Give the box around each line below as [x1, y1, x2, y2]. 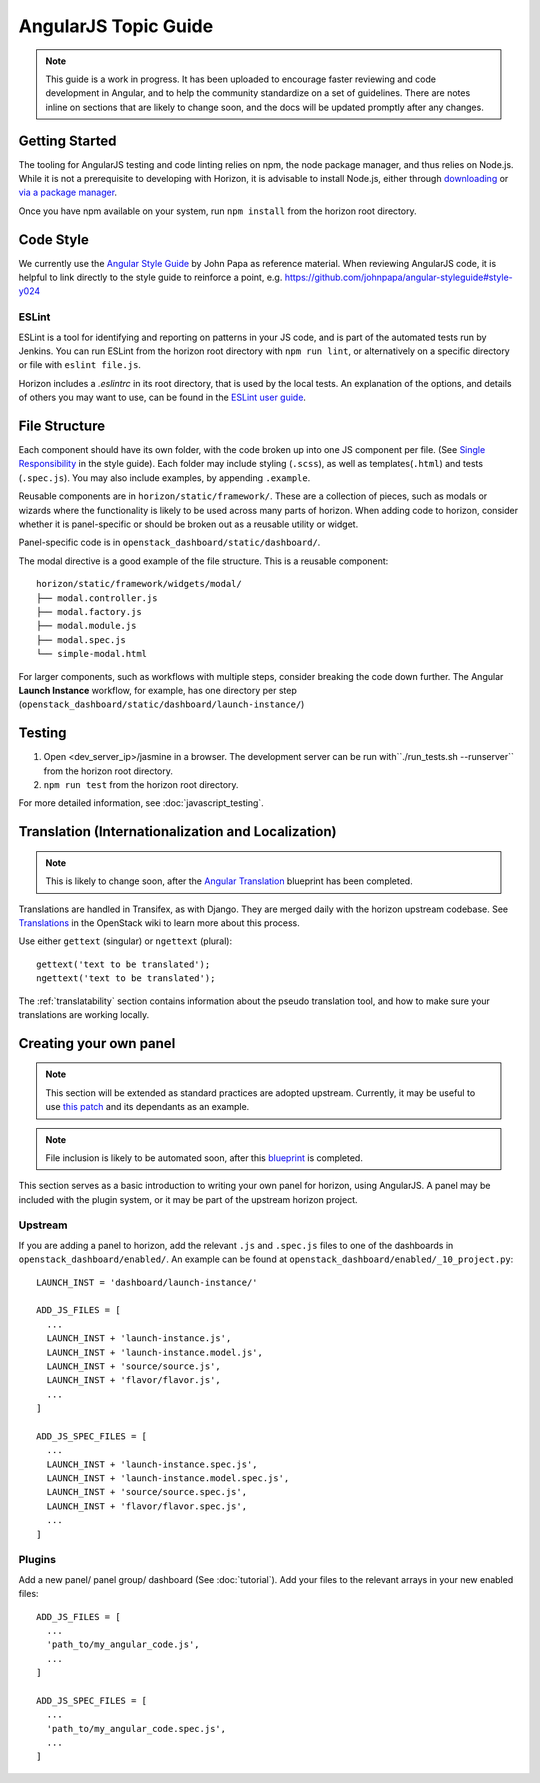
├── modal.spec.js [36, 634, 127, 645]
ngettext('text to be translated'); [36, 973, 216, 984]
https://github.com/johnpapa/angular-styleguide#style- [284, 271, 514, 284]
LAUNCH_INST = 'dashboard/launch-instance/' [36, 1276, 259, 1288]
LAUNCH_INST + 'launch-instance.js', [46, 1333, 232, 1344]
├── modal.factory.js [36, 606, 142, 617]
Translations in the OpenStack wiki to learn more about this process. [18, 917, 300, 929]
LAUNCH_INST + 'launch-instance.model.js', [46, 1346, 264, 1358]
